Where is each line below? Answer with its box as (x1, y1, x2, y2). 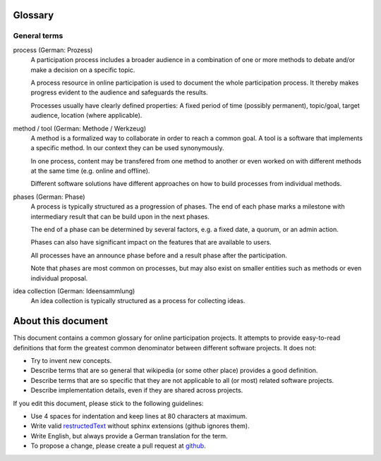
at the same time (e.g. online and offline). (30, 166, 150, 176)
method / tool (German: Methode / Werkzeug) (13, 124, 147, 133)
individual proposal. (30, 273, 88, 282)
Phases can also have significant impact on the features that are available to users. (30, 238, 272, 247)
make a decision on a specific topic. (30, 66, 135, 74)
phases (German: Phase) (13, 192, 85, 201)
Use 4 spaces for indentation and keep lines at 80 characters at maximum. (30, 412, 248, 420)
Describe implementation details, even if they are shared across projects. (30, 386, 243, 395)
